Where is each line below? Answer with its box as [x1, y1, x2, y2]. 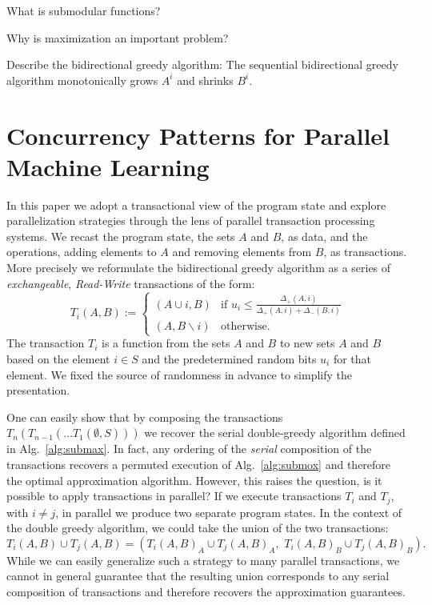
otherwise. [221, 321, 270, 333]
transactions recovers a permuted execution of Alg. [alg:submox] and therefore [6, 456, 391, 472]
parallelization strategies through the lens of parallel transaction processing [6, 212, 375, 229]
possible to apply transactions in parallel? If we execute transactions [6, 487, 342, 504]
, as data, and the [281, 227, 368, 244]
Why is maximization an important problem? [6, 29, 229, 46]
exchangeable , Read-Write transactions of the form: [6, 274, 255, 291]
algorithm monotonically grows [6, 71, 158, 88]
